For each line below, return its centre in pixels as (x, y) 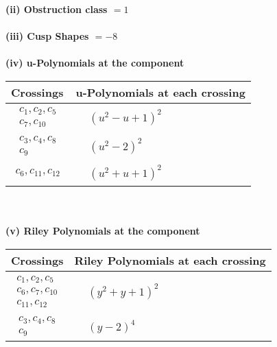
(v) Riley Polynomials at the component (103, 231)
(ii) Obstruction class (57, 9)
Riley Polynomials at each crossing (170, 261)
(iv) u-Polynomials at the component (95, 63)
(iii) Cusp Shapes (47, 36)
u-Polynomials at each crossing (160, 92)
